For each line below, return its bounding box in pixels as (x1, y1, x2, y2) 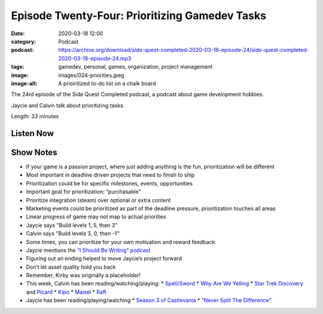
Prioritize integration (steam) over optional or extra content (26, 196, 171, 204)
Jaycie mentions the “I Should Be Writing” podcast (26, 247, 151, 254)
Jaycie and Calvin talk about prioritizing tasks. (11, 101, 125, 109)
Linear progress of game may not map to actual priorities (26, 213, 167, 220)
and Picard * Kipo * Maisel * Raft (26, 288, 107, 295)
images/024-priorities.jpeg (58, 72, 125, 79)
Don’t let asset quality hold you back (26, 263, 116, 270)
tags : (11, 63, 25, 70)
